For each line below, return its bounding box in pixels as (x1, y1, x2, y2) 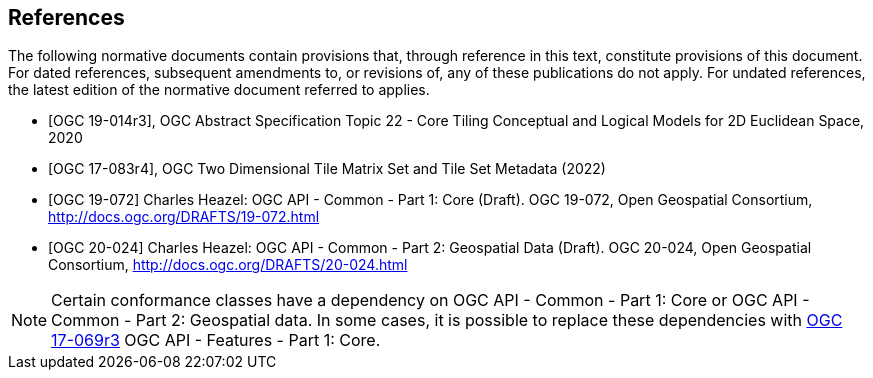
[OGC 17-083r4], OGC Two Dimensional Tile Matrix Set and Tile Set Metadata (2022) (48, 160, 606, 178)
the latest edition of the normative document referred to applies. (8, 81, 430, 99)
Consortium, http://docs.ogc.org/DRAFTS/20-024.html (48, 256, 408, 274)
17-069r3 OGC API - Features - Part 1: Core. (51, 330, 381, 351)
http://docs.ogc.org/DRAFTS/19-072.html (48, 208, 320, 226)
